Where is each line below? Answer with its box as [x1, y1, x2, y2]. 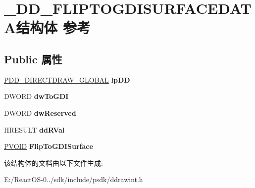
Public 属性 [4, 51, 62, 66]
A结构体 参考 [4, 17, 91, 38]
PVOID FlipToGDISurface [4, 141, 93, 151]
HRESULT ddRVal [4, 124, 65, 135]
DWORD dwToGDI [4, 91, 69, 101]
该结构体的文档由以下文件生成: [4, 157, 103, 168]
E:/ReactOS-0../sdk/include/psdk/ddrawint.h [4, 174, 143, 185]
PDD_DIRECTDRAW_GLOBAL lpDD [4, 74, 130, 85]
